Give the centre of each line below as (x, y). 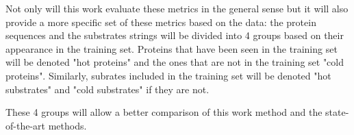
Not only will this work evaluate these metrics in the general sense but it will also (177, 8)
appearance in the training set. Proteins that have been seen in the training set (172, 48)
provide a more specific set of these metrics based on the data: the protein (161, 22)
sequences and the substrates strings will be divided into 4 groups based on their (175, 35)
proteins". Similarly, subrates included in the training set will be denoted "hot (168, 75)
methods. (67, 125)
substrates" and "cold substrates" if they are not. (108, 89)
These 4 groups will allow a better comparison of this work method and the (164, 112)
